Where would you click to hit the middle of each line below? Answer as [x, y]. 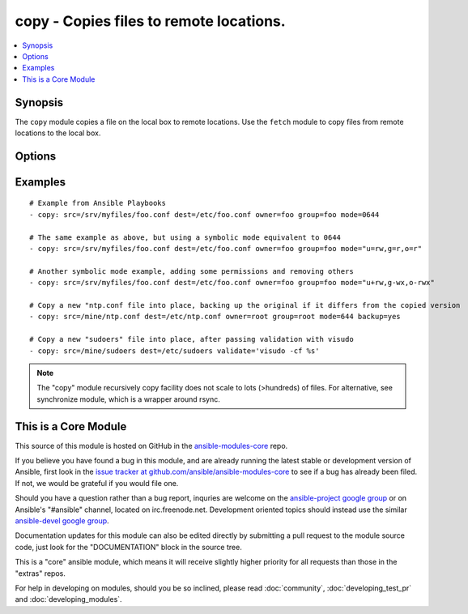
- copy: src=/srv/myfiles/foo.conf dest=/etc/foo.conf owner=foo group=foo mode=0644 [204, 214]
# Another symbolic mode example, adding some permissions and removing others [191, 271]
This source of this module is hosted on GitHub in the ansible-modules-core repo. [151, 446]
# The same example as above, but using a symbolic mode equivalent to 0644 [185, 237]
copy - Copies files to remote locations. [151, 21]
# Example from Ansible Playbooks [98, 203]
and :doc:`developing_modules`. [68, 599]
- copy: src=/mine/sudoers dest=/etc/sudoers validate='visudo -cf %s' [174, 351]
